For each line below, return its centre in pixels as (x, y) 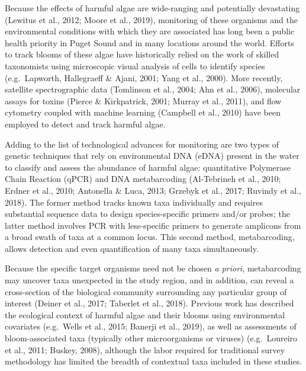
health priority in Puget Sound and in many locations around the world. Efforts (149, 42)
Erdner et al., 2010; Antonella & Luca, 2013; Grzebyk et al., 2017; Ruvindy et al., (153, 190)
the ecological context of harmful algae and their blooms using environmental (145, 314)
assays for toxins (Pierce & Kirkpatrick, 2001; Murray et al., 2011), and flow (143, 100)
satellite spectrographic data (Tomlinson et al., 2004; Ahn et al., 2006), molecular (153, 89)
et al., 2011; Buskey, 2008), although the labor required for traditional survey (145, 349)
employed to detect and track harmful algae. (85, 124)
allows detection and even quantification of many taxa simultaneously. (132, 248)
